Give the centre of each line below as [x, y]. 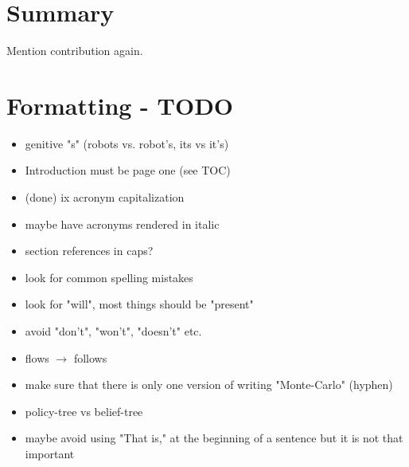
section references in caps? [89, 251]
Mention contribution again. [75, 51]
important [50, 453]
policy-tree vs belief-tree [84, 411]
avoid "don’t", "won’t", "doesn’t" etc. [113, 331]
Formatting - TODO [120, 105]
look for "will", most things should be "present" [139, 304]
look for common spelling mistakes [109, 277]
